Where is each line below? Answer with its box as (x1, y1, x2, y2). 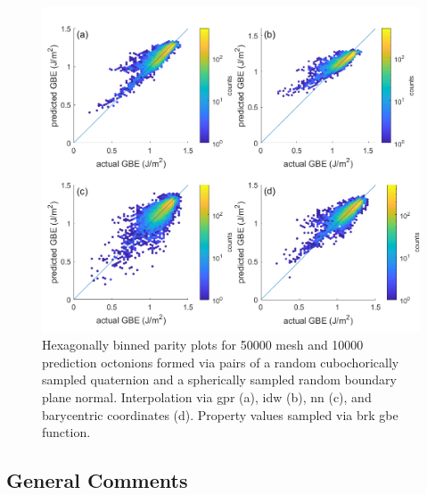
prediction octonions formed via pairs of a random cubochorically (42, 352, 399, 371)
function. (42, 423, 91, 441)
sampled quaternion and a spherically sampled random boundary (42, 370, 397, 389)
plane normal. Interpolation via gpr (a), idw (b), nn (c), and (42, 388, 372, 407)
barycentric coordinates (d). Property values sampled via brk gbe (42, 405, 398, 424)
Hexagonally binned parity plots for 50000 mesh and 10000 (42, 335, 364, 354)
